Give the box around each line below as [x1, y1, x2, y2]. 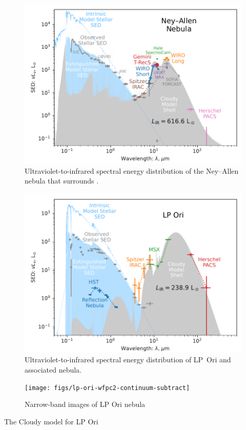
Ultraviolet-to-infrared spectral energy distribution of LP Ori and [25, 354, 231, 365]
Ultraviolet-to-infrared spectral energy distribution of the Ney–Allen [25, 165, 239, 176]
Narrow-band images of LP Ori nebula [25, 399, 146, 409]
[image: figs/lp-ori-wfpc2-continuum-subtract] [25, 384, 190, 392]
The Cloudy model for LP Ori [4, 416, 98, 426]
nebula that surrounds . [25, 175, 99, 186]
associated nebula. [25, 364, 81, 375]
